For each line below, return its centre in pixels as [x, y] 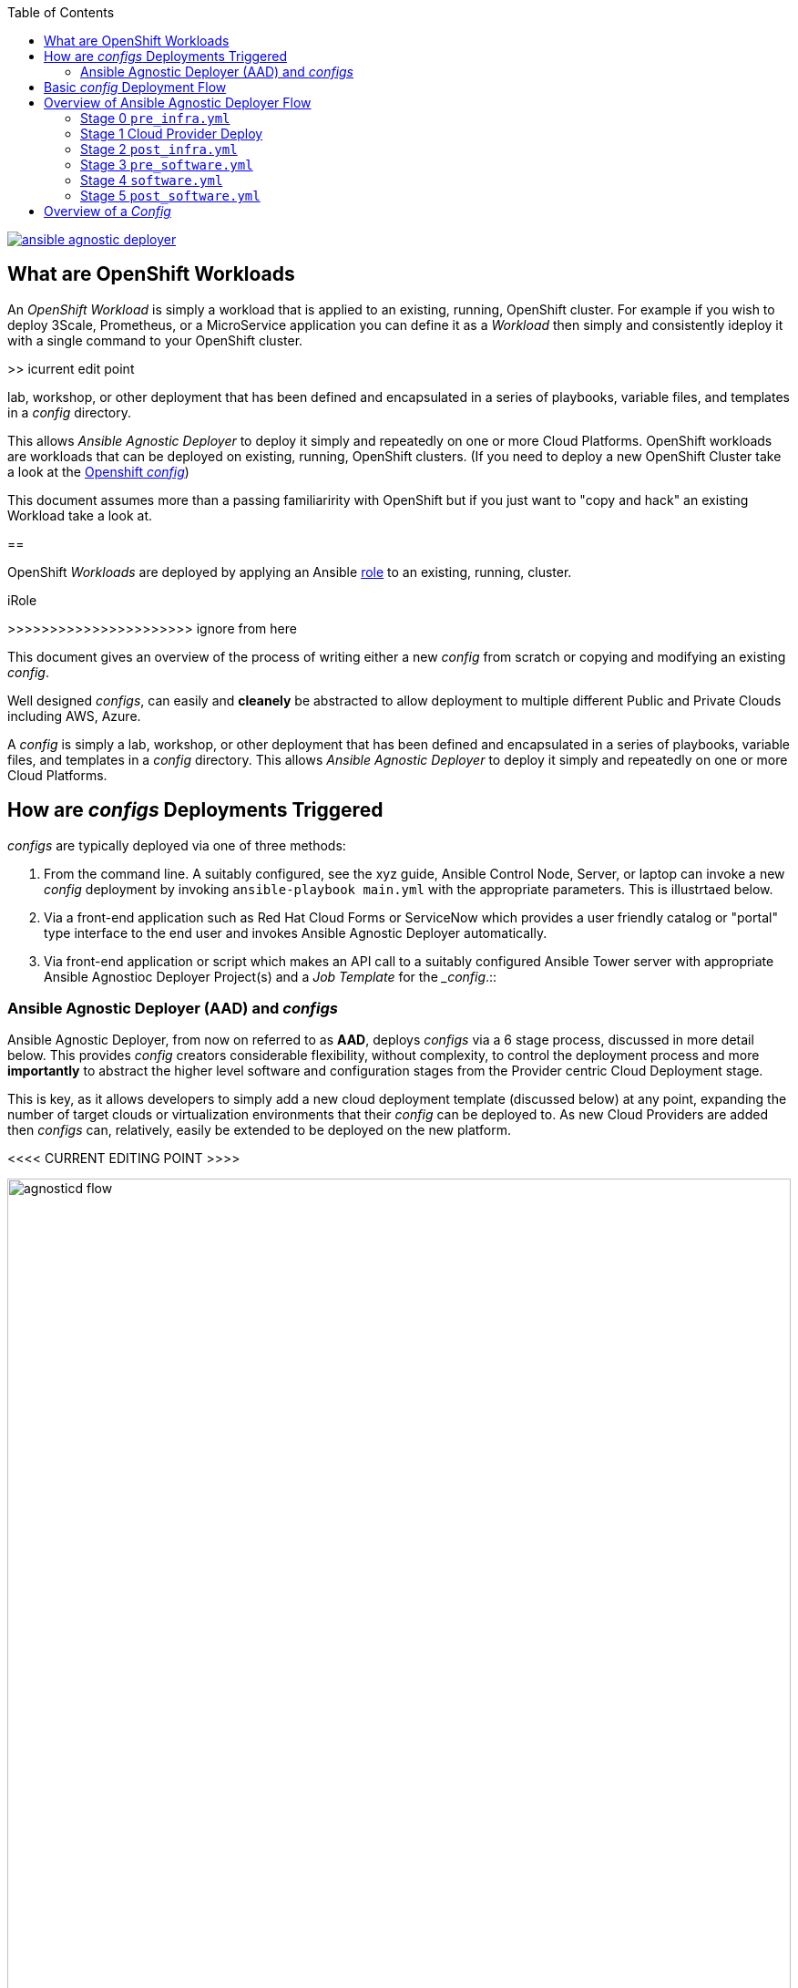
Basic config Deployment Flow [135, 87]
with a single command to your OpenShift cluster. [155, 340]
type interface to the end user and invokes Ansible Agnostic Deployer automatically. [296, 932]
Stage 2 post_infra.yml [159, 149]
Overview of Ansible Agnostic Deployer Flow [178, 103]
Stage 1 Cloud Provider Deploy [172, 134]
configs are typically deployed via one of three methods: [177, 845]
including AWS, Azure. [74, 716]
